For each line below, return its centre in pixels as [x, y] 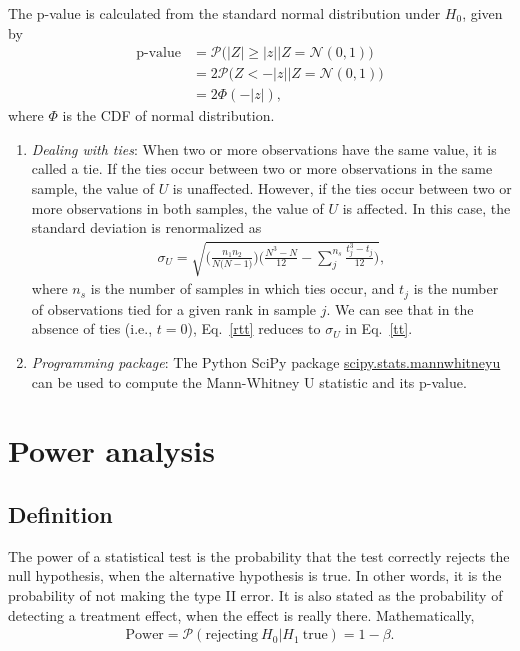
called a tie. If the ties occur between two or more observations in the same [262, 168]
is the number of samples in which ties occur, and [242, 288]
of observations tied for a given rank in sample [174, 308]
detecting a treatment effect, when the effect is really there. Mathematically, [241, 614]
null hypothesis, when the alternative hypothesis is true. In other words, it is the [255, 575]
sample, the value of [92, 188]
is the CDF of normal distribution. [168, 115]
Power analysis [111, 450]
